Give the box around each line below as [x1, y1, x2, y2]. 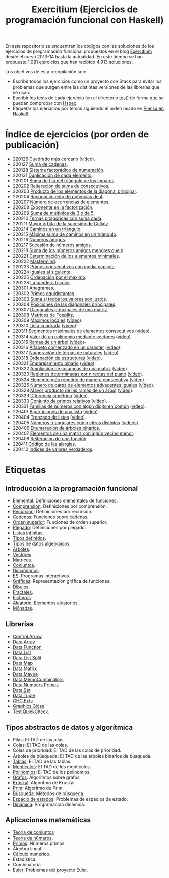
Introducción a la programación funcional [5, 484, 138, 493]
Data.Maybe [12, 671, 38, 677]
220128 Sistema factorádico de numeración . [12, 167, 105, 173]
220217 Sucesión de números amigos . [12, 242, 92, 248]
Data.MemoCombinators [12, 676, 64, 682]
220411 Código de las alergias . [12, 441, 77, 447]
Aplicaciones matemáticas [5, 816, 91, 824]
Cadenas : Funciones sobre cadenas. [12, 514, 89, 520]
